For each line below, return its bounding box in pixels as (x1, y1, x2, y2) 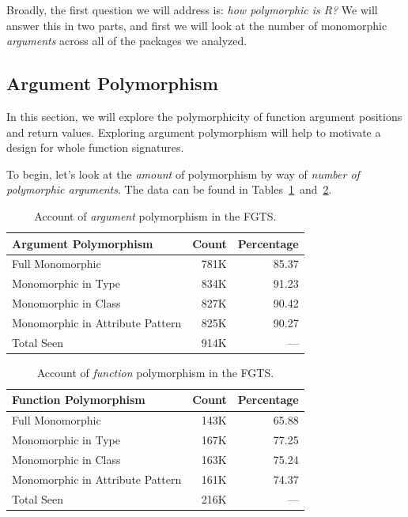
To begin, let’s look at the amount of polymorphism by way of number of (6, 165, 360, 182)
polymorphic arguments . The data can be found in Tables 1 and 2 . (6, 181, 332, 198)
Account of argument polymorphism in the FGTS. (34, 207, 277, 224)
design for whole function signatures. (6, 139, 184, 156)
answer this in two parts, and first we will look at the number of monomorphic (6, 17, 387, 33)
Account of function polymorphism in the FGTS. (36, 364, 274, 380)
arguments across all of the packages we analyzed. (6, 32, 247, 49)
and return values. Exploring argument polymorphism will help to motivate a (6, 123, 381, 140)
